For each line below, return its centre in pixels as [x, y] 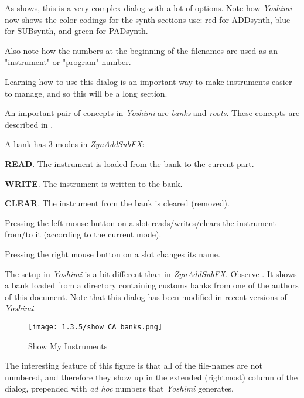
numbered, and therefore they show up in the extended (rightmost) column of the [151, 377]
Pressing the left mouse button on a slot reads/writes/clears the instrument [140, 222]
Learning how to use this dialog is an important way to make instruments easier [148, 81]
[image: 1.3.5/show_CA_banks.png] [95, 327]
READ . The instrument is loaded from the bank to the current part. [129, 163]
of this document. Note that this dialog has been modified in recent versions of [146, 296]
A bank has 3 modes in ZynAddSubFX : [75, 144]
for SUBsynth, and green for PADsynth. [76, 31]
